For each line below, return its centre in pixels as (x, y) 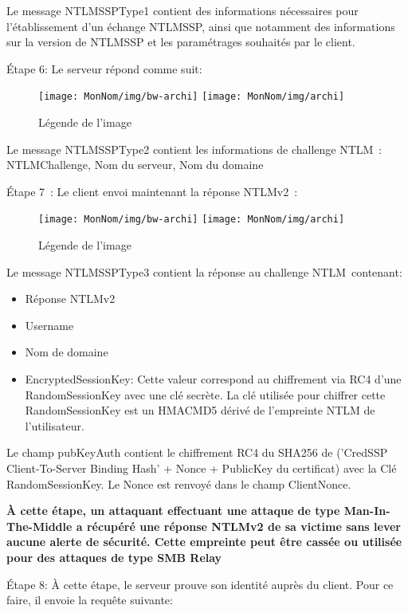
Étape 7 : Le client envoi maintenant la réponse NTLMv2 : (152, 191)
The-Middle (39, 526)
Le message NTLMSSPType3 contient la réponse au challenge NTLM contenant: (204, 271)
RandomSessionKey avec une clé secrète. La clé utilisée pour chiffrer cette (205, 394)
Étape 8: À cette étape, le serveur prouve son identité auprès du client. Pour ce (200, 584)
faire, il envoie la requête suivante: (90, 600)
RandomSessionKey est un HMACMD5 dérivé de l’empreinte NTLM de (200, 410)
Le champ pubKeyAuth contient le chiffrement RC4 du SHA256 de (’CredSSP (197, 452)
